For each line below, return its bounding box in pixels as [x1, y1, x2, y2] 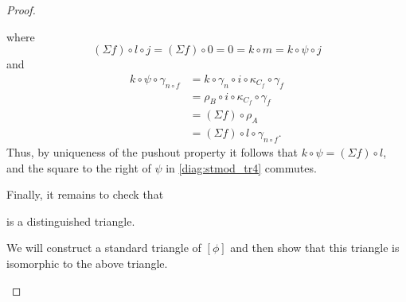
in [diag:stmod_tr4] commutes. [166, 159, 317, 176]
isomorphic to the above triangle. [6, 255, 168, 272]
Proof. [6, 2, 36, 17]
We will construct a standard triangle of [6, 239, 201, 256]
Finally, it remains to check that [6, 186, 164, 203]
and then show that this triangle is [230, 239, 400, 256]
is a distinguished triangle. [6, 212, 135, 229]
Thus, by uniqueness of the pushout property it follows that [6, 144, 299, 161]
